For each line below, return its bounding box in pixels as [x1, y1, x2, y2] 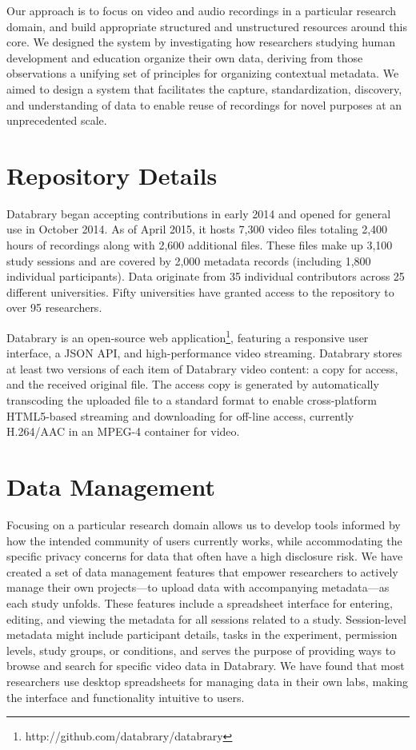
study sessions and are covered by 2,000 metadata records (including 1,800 [6, 252, 371, 269]
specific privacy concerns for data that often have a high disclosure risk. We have [6, 548, 403, 564]
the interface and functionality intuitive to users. [6, 688, 245, 705]
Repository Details [6, 158, 218, 191]
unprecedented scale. [6, 112, 107, 129]
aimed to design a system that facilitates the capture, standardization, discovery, [6, 80, 402, 97]
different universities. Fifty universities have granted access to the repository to [6, 283, 394, 300]
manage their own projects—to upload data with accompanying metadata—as [6, 579, 390, 596]
